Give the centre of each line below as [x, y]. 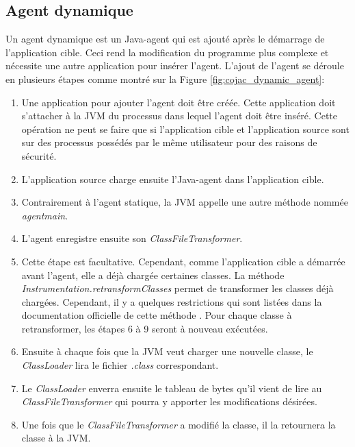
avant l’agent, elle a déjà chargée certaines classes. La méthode [153, 275]
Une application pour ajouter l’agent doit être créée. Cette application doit [179, 102]
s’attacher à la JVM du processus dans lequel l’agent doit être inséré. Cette [180, 116]
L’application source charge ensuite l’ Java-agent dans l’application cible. [173, 179]
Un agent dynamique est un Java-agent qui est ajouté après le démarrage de [165, 39]
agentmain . [45, 215]
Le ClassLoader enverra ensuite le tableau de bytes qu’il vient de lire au [172, 388]
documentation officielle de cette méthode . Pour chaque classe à [157, 315]
